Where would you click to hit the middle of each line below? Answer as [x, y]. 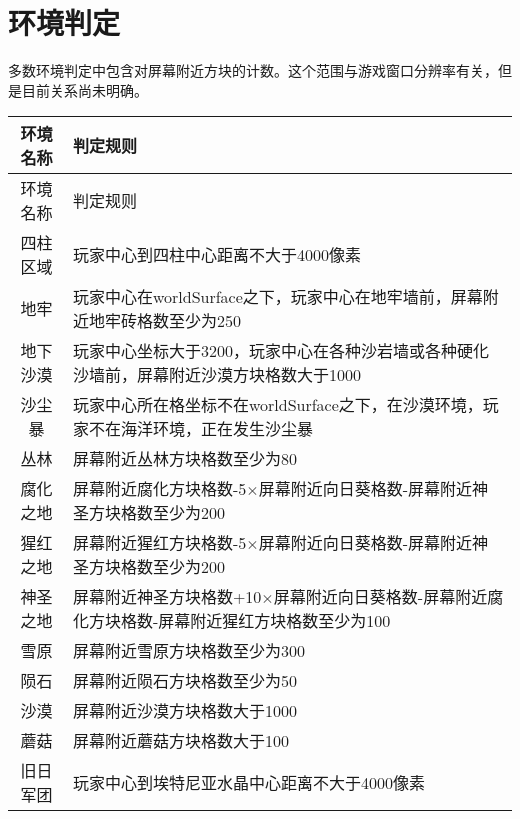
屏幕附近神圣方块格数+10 [167, 597]
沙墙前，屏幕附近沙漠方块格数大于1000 [216, 375]
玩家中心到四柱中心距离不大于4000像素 [216, 255]
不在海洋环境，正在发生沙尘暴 [200, 429]
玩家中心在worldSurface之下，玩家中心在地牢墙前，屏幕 [277, 297]
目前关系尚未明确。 [84, 89]
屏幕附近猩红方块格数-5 [159, 543]
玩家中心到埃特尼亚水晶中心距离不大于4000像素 [248, 783]
